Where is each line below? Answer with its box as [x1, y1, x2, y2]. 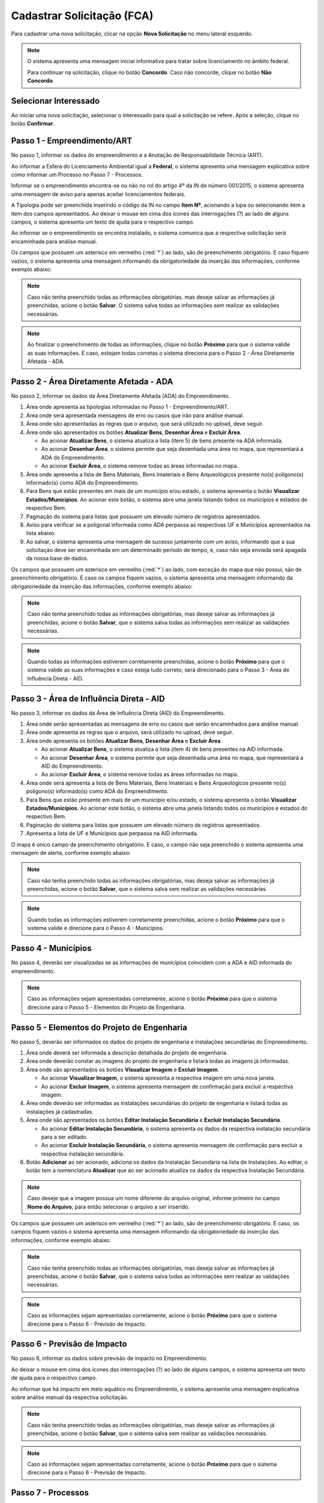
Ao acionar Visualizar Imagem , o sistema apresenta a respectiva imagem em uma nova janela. [41, 1074, 275, 1082]
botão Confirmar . [11, 120, 55, 127]
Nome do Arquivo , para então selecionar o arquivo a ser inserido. [27, 1203, 190, 1210]
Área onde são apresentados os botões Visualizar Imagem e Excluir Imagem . [26, 1066, 220, 1073]
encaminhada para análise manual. [11, 237, 97, 245]
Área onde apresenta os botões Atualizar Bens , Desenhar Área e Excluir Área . [26, 737, 223, 744]
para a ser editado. [41, 1133, 88, 1140]
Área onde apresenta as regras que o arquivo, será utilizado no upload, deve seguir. [26, 729, 234, 736]
